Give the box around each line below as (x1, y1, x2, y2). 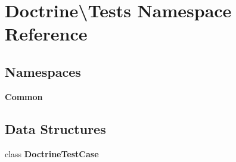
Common (5, 90, 43, 102)
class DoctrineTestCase (5, 147, 99, 160)
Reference (5, 21, 88, 46)
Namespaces (5, 62, 81, 80)
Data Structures (5, 119, 106, 138)
